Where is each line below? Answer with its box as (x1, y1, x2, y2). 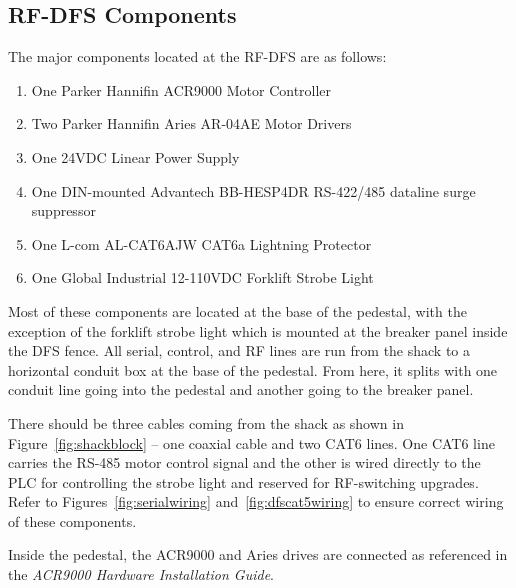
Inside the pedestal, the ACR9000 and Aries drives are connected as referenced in (8, 544, 508, 565)
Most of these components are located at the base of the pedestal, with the (8, 300, 467, 321)
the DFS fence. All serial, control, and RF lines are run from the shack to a (8, 340, 471, 361)
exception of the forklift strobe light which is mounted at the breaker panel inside (8, 320, 508, 341)
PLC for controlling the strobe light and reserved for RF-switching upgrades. (8, 471, 479, 492)
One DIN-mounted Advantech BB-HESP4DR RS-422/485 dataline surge (31, 180, 476, 201)
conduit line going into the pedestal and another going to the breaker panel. (8, 379, 474, 400)
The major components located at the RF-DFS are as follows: (8, 46, 387, 67)
